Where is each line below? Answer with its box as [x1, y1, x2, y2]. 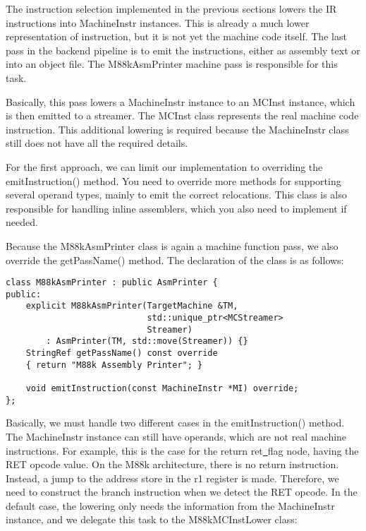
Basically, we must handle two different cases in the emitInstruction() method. [6, 415, 345, 430]
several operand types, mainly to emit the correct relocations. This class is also [6, 187, 347, 202]
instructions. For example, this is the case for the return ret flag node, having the [6, 443, 359, 458]
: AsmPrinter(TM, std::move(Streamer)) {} [46, 336, 248, 347]
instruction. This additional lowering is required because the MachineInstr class [6, 121, 349, 136]
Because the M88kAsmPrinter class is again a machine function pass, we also [6, 238, 338, 253]
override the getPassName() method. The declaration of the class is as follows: [6, 252, 344, 267]
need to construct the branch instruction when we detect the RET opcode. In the [6, 484, 358, 499]
